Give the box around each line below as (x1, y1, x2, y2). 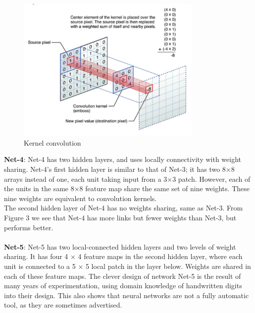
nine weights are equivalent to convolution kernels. (4, 193, 157, 203)
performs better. (4, 222, 53, 232)
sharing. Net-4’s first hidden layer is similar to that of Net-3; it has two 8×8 (4, 164, 235, 174)
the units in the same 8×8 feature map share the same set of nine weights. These (4, 183, 250, 194)
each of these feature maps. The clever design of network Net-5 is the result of (4, 270, 241, 281)
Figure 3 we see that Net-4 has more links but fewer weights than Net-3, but (4, 212, 237, 222)
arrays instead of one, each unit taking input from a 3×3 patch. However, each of (4, 173, 251, 184)
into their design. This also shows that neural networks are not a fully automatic (4, 290, 249, 300)
